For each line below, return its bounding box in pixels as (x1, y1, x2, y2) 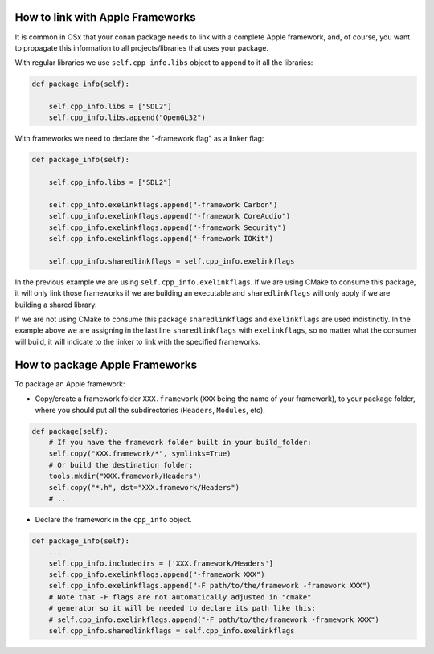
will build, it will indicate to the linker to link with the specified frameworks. (14, 337, 261, 346)
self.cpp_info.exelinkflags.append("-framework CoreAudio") (48, 211, 291, 221)
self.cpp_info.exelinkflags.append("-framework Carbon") (48, 200, 278, 209)
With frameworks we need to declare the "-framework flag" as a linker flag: (14, 133, 264, 144)
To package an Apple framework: (14, 378, 125, 389)
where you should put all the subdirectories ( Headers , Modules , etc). (35, 405, 265, 415)
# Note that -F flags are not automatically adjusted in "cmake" (48, 592, 312, 602)
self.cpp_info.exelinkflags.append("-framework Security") (48, 223, 287, 232)
